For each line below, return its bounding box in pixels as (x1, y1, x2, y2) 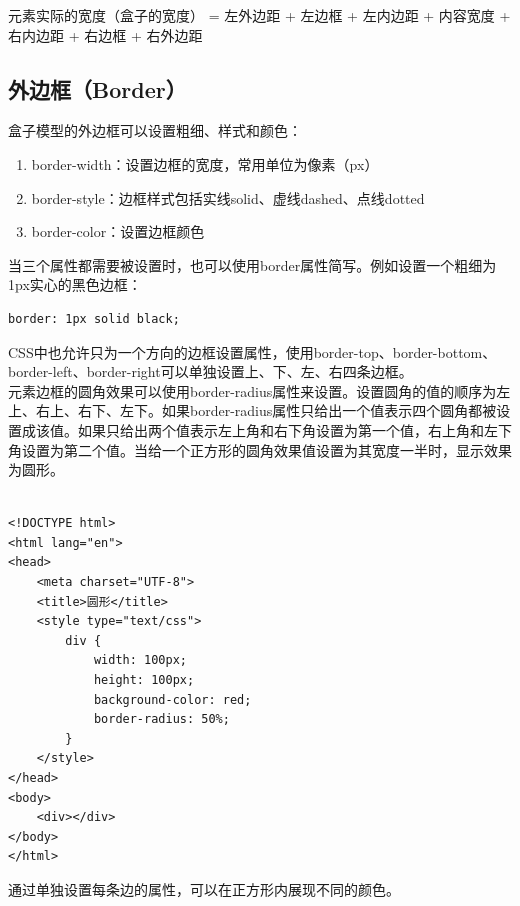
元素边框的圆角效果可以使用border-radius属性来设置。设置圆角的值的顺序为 (8, 380, 497, 401)
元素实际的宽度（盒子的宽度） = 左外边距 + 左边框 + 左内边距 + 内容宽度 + (8, 5, 511, 25)
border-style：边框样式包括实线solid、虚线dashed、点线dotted (31, 187, 425, 208)
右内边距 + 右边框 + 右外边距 (8, 24, 203, 45)
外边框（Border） (8, 73, 187, 104)
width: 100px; (93, 653, 187, 668)
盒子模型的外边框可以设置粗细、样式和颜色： (8, 120, 302, 141)
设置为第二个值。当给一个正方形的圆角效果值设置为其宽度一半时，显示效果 (21, 439, 512, 460)
